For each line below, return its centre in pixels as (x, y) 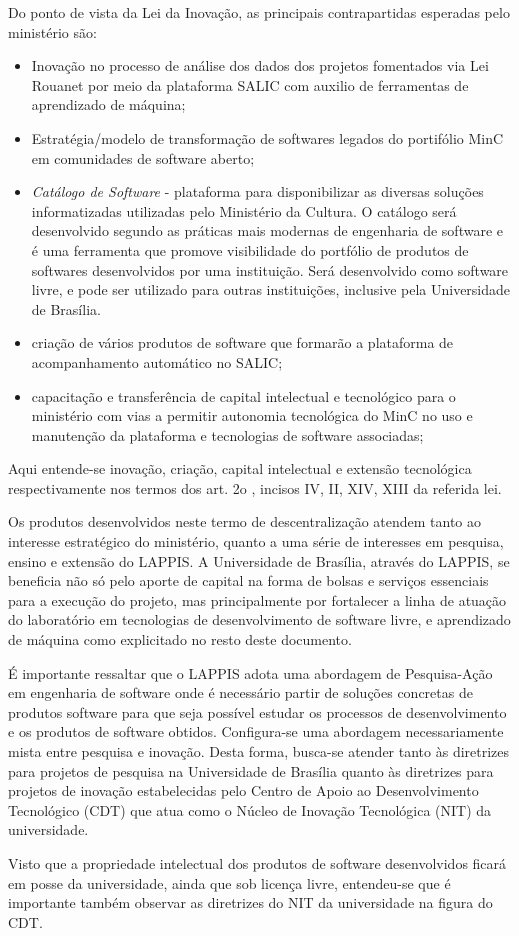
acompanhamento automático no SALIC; (157, 361)
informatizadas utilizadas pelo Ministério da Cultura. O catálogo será (244, 210)
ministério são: (52, 31)
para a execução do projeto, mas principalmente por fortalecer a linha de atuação (257, 599)
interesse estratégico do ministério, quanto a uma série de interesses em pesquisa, (256, 541)
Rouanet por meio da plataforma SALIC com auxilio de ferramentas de (250, 84)
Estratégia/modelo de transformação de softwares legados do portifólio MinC (267, 137)
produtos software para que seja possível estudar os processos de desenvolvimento (257, 711)
